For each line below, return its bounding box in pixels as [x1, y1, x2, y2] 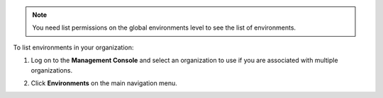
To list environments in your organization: [13, 43, 134, 51]
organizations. [30, 66, 73, 74]
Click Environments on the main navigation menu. [30, 78, 177, 87]
